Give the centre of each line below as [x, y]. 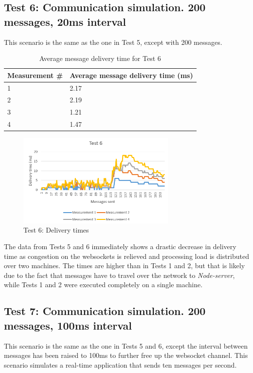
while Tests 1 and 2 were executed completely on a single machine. [103, 285]
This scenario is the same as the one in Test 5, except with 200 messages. [113, 42]
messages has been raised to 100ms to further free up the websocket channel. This [126, 355]
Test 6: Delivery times [56, 230]
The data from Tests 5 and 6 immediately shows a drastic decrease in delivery [120, 246]
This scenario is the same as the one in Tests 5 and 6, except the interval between [126, 345]
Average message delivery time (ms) [131, 75]
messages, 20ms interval [65, 21]
